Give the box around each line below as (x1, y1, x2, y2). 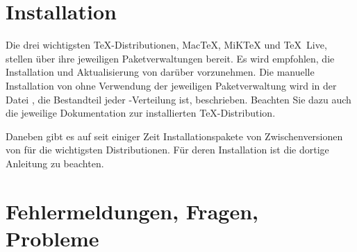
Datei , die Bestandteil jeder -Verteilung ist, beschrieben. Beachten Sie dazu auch (6, 92, 351, 106)
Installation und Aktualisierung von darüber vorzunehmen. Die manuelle (6, 65, 315, 79)
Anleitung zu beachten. (6, 156, 104, 170)
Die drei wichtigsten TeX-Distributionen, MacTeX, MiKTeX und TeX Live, (6, 37, 327, 52)
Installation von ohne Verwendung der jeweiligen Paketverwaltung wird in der (6, 78, 337, 92)
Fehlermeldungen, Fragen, (6, 196, 258, 225)
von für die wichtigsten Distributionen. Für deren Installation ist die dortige (6, 142, 329, 157)
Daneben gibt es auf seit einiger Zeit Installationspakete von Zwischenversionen (6, 128, 343, 143)
